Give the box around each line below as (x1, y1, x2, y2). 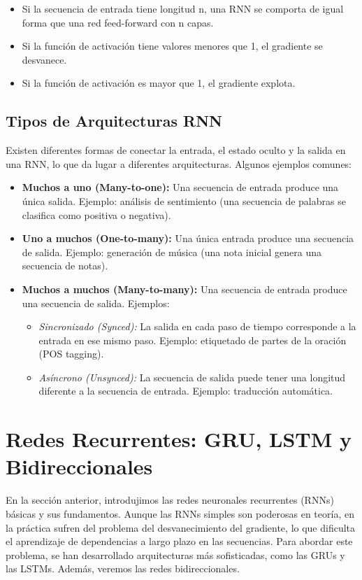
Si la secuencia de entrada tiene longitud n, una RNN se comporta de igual (22, 1, 344, 15)
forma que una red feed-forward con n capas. (22, 15, 214, 29)
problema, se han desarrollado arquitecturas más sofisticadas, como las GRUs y (6, 547, 345, 562)
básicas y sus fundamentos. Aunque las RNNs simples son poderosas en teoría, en (6, 506, 354, 521)
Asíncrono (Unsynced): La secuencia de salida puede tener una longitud (38, 369, 346, 384)
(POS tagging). (38, 346, 104, 361)
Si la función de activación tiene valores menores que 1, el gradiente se (22, 38, 323, 53)
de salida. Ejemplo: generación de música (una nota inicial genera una (22, 244, 322, 259)
